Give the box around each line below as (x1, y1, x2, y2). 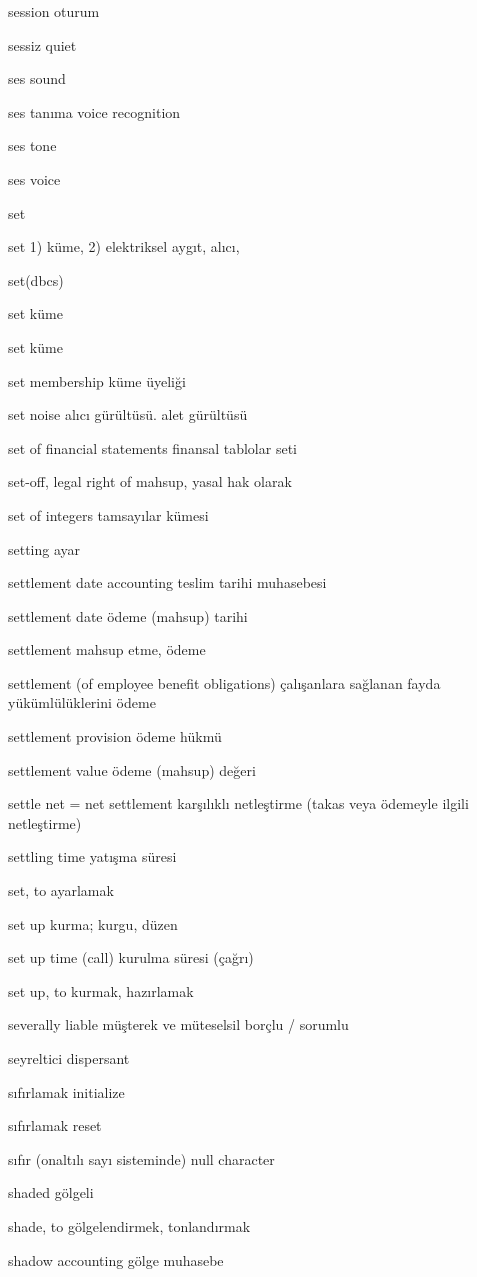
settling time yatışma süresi (8, 846, 177, 867)
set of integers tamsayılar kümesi (8, 504, 209, 525)
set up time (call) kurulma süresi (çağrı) (8, 947, 254, 968)
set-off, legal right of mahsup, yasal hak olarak (8, 471, 292, 492)
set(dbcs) (8, 269, 64, 290)
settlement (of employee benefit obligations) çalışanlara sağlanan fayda (8, 672, 441, 693)
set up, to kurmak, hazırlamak (8, 980, 194, 1001)
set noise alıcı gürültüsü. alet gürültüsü (8, 404, 248, 425)
